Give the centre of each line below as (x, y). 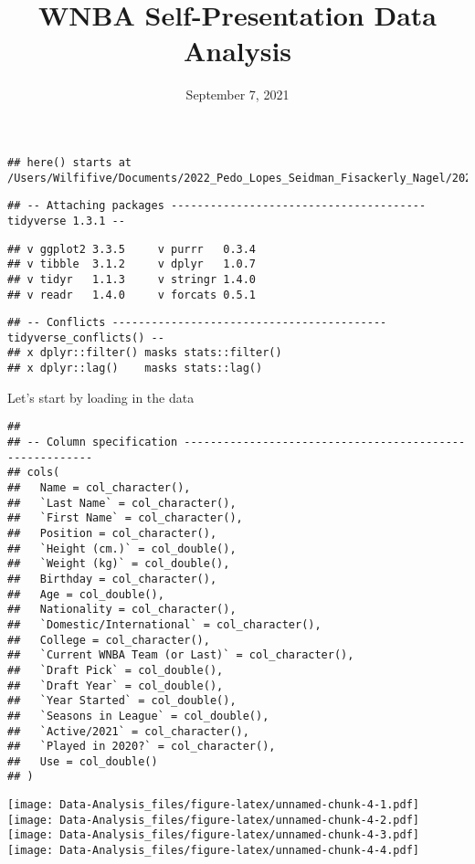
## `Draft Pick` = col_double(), (116, 670)
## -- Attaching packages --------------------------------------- (217, 206)
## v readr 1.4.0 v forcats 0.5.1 (132, 295)
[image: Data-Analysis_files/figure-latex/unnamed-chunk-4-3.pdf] (214, 835)
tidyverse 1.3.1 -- (66, 221)
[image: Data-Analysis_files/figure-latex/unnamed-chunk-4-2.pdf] (214, 820)
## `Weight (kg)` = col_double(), (119, 564)
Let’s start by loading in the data (101, 397)
